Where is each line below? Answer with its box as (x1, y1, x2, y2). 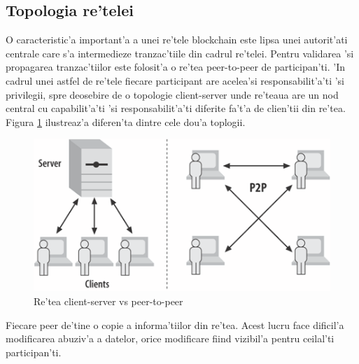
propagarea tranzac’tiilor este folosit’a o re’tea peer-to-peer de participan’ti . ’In (6, 59, 346, 74)
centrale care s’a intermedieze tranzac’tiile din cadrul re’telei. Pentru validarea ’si (6, 45, 354, 60)
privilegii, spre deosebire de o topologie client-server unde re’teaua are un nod (6, 87, 339, 101)
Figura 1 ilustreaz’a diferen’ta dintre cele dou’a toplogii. (6, 114, 246, 129)
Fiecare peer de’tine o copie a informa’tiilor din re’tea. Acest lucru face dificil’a (6, 317, 344, 332)
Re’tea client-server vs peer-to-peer (34, 293, 183, 308)
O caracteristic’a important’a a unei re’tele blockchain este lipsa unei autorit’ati (6, 32, 348, 47)
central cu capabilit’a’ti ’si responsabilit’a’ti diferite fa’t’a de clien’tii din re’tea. (6, 101, 346, 115)
